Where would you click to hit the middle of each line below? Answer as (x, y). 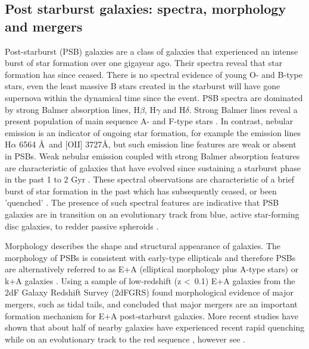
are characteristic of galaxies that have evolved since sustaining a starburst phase (153, 167)
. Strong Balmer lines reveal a (243, 109)
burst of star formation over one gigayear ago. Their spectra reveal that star (144, 63)
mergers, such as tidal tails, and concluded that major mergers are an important (151, 304)
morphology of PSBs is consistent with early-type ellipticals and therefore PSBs (150, 257)
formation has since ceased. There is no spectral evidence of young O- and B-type (154, 74)
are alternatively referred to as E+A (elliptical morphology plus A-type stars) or (152, 269)
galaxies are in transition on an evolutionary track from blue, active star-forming (152, 214)
